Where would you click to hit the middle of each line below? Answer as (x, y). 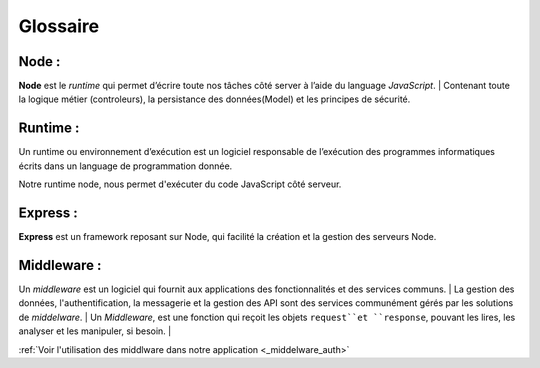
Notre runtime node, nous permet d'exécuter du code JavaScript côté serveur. (180, 184)
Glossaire (59, 26)
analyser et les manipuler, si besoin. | (95, 331)
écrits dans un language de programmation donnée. (125, 166)
